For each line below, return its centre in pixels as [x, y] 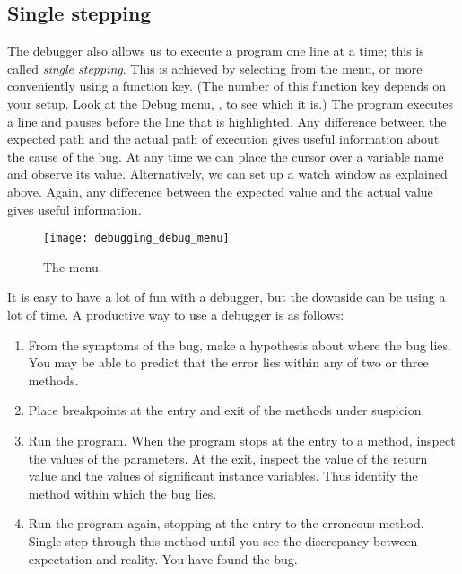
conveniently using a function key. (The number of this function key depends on [227, 86]
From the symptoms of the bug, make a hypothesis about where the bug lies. [240, 344]
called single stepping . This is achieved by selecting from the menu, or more [215, 68]
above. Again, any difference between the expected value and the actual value [220, 191]
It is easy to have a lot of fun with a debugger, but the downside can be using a [227, 297]
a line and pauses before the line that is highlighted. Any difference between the [227, 121]
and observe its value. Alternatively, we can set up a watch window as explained [227, 174]
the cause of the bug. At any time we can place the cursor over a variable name [226, 156]
